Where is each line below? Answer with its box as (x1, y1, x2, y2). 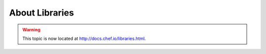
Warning (22, 27, 40, 33)
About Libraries (9, 7, 74, 18)
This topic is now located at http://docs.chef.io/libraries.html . (22, 36, 146, 41)
